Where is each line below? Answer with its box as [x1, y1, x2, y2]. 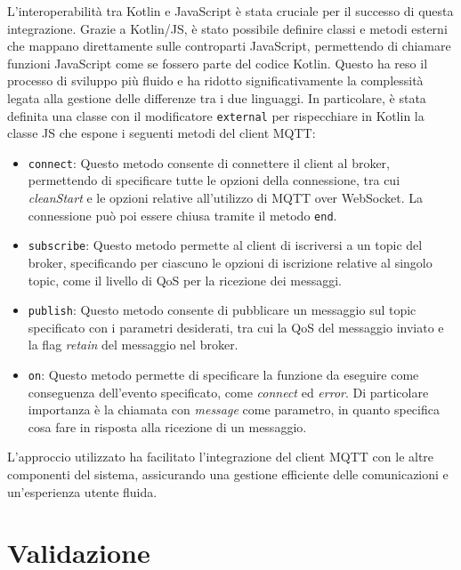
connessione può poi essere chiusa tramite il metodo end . [28, 205, 337, 224]
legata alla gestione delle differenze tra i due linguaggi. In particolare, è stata [7, 88, 426, 107]
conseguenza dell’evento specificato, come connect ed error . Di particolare [28, 382, 429, 401]
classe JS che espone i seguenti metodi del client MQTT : [7, 124, 316, 142]
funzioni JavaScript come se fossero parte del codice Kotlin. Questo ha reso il [7, 53, 428, 72]
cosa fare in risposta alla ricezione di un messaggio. [28, 417, 307, 436]
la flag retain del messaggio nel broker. [28, 335, 239, 354]
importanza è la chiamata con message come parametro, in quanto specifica [28, 400, 440, 419]
